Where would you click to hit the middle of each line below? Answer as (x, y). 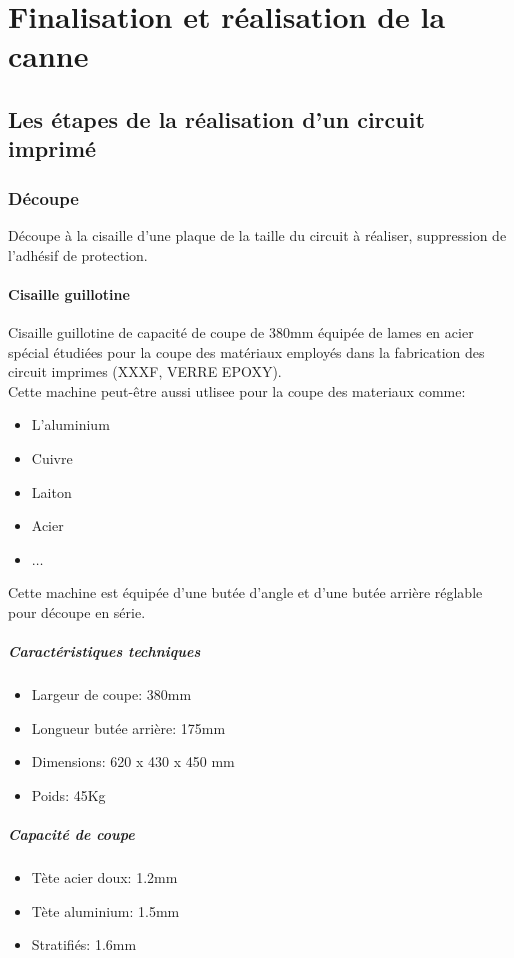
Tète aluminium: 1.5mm (105, 910)
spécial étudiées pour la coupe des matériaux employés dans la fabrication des (246, 351)
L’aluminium (70, 424)
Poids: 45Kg (68, 794)
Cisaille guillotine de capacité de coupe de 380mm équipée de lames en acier (241, 331)
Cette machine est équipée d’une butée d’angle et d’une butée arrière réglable (245, 592)
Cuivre (52, 457)
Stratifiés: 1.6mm (84, 944)
